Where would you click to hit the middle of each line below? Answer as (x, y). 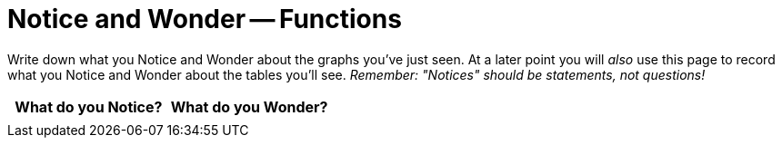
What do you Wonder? (249, 106)
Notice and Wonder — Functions (205, 19)
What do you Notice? (89, 106)
